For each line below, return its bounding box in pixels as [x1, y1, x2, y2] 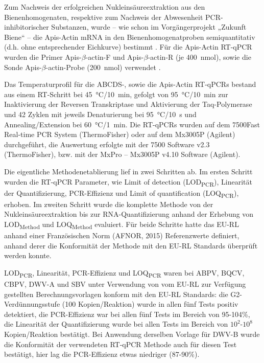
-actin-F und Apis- [85, 51, 144, 62]
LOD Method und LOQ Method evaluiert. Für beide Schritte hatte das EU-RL [4, 218, 239, 231]
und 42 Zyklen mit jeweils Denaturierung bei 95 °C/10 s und [4, 108, 197, 119]
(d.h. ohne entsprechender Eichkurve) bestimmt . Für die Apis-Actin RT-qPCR [4, 41, 252, 52]
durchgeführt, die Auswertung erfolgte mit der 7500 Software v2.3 [4, 139, 210, 149]
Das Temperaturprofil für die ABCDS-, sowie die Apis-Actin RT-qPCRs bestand [4, 79, 256, 89]
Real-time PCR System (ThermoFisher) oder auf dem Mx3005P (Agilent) [4, 129, 235, 140]
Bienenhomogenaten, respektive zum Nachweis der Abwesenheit [4, 11, 203, 22]
